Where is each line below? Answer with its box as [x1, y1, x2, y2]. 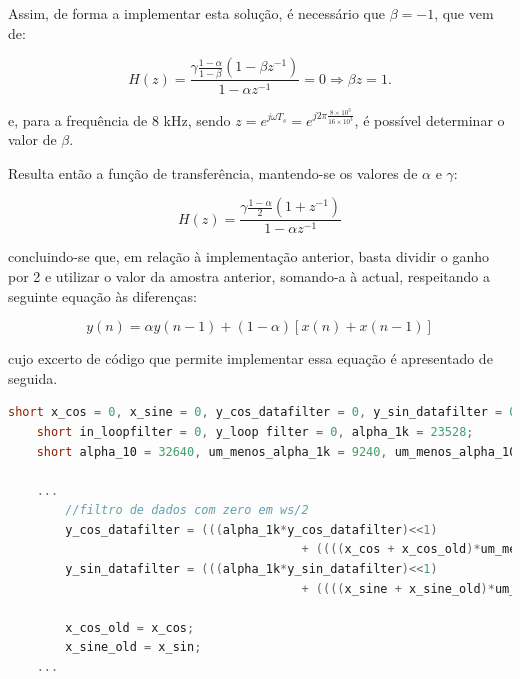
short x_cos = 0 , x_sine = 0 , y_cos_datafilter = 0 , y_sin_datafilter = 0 [8, 405, 517, 420]
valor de [8, 129, 57, 150]
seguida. [8, 367, 58, 388]
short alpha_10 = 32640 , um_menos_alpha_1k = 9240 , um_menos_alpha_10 [36, 444, 517, 459]
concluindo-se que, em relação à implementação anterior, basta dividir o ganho [8, 246, 489, 267]
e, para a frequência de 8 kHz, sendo [8, 109, 231, 130]
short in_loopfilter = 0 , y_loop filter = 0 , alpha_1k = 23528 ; [36, 424, 474, 439]
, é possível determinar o [354, 109, 505, 130]
